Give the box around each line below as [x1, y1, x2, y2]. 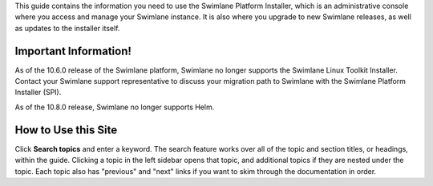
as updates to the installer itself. [14, 23, 120, 33]
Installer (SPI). [14, 88, 62, 97]
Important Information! [14, 44, 132, 57]
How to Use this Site [14, 123, 118, 137]
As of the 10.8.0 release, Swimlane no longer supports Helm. [14, 102, 215, 112]
